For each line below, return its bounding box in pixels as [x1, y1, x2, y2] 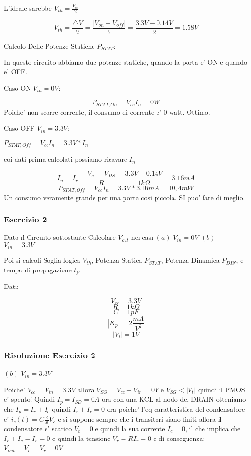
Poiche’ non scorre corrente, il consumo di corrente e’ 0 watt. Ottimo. [4, 106, 210, 117]
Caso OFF [4, 123, 35, 133]
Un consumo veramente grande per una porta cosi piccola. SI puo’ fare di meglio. [4, 192, 245, 203]
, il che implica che [185, 423, 241, 433]
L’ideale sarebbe [4, 3, 52, 13]
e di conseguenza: [153, 433, 205, 443]
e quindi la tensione [52, 433, 110, 443]
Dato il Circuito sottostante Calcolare [4, 232, 116, 242]
